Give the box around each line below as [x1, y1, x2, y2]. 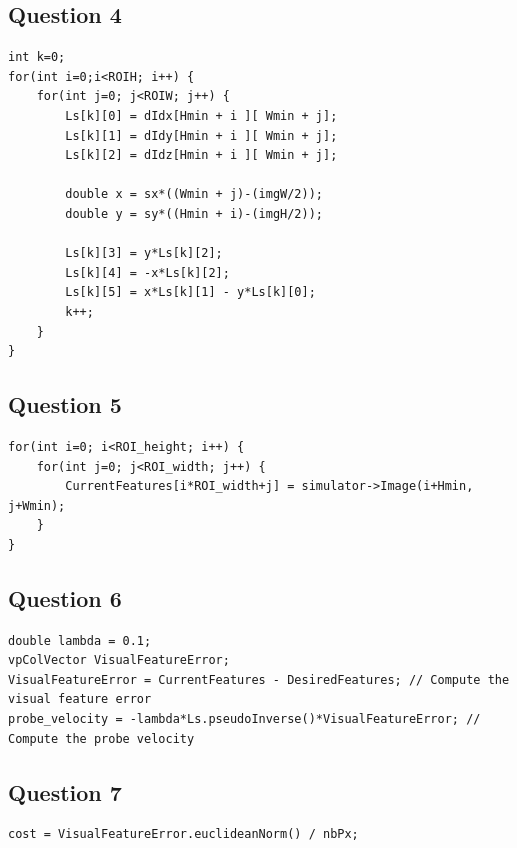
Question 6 [8, 582, 122, 613]
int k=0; [8, 50, 66, 65]
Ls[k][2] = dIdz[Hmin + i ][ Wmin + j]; [65, 148, 338, 163]
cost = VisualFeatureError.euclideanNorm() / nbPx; [8, 827, 359, 842]
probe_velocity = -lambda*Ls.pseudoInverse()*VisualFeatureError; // [8, 712, 481, 727]
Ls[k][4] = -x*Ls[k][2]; [65, 265, 230, 280]
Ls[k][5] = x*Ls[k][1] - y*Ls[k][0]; [65, 285, 316, 300]
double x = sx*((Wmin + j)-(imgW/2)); [65, 187, 323, 202]
